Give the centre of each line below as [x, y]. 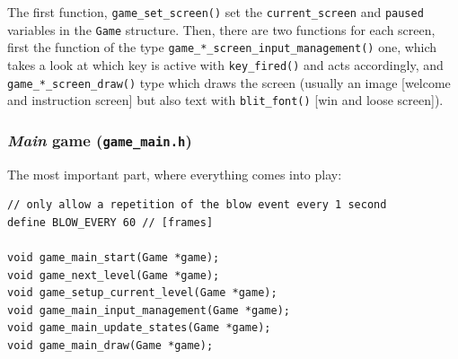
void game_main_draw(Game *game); [110, 346]
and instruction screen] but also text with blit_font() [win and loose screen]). [225, 100]
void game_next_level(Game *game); [114, 275]
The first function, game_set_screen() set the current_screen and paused [216, 12]
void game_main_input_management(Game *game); [149, 310]
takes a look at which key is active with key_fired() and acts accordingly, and [225, 64]
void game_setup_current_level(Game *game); [142, 293]
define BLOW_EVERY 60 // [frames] [110, 222]
